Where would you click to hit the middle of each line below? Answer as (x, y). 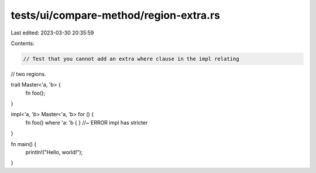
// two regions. (28, 74)
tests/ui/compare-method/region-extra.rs (116, 15)
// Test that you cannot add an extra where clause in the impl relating (131, 59)
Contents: (23, 43)
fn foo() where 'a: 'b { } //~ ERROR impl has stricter (87, 122)
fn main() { (24, 144)
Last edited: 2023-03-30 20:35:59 (52, 33)
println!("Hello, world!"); (54, 153)
